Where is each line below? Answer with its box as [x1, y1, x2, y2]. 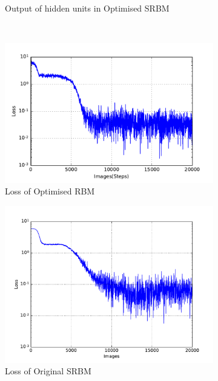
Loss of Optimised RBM [5, 185, 95, 197]
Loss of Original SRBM [5, 365, 91, 377]
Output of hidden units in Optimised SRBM [5, 2, 170, 14]
